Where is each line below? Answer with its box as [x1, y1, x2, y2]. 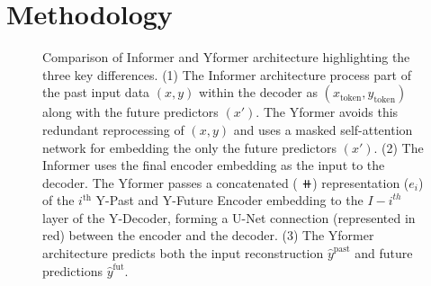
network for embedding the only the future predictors [42, 138, 337, 156]
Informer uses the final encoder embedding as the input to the [42, 156, 385, 174]
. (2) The [373, 138, 424, 156]
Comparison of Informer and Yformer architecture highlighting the [42, 48, 410, 67]
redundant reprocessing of [42, 120, 184, 139]
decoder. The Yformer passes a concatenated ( [42, 173, 298, 192]
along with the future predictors [42, 103, 219, 121]
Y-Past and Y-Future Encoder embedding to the [95, 191, 364, 210]
